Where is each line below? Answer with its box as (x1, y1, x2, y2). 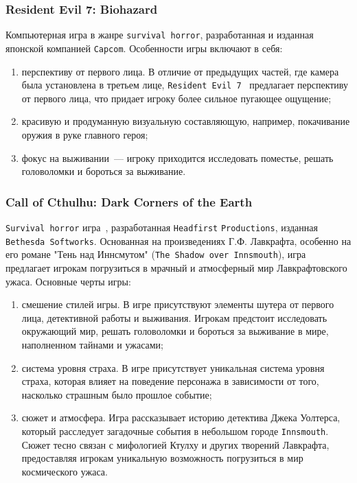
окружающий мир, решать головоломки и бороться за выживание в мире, (21, 324, 329, 338)
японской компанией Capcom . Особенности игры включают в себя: (5, 40, 283, 55)
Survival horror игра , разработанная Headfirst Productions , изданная (5, 220, 318, 234)
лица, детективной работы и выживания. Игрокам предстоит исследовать (21, 310, 327, 325)
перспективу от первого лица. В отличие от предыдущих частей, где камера (21, 64, 339, 78)
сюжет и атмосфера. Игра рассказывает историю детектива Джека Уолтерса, (21, 410, 341, 425)
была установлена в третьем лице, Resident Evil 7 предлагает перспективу (21, 78, 348, 92)
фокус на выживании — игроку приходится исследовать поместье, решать (21, 150, 334, 165)
